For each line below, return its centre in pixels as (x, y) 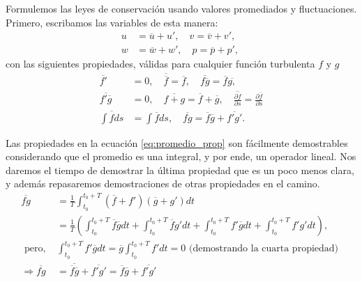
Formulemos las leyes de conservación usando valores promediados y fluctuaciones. (181, 8)
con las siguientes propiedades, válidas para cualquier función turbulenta (160, 64)
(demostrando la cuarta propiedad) (264, 249)
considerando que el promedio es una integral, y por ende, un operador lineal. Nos (181, 156)
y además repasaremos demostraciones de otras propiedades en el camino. (163, 183)
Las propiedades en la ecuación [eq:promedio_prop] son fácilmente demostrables (177, 142)
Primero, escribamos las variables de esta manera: (112, 22)
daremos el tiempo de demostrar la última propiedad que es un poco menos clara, (180, 170)
